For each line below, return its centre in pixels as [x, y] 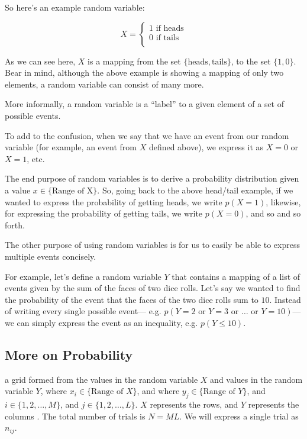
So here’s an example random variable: [75, 7]
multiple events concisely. [51, 256]
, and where [158, 391]
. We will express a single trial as [239, 416]
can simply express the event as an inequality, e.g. [107, 322]
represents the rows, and [194, 404]
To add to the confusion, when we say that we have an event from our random [147, 135]
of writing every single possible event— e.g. [83, 311]
